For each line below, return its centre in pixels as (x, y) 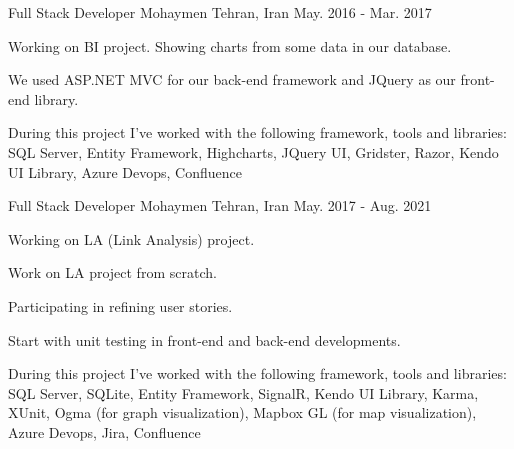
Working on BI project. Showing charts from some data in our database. (230, 45)
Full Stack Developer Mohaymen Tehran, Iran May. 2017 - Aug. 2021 (220, 205)
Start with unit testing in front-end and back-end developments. (204, 339)
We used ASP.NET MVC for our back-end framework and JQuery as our (232, 79)
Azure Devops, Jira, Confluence (104, 431)
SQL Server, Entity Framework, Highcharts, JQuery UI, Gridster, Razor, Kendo (253, 151)
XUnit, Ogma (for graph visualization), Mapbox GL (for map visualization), (242, 412)
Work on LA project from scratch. (112, 272)
